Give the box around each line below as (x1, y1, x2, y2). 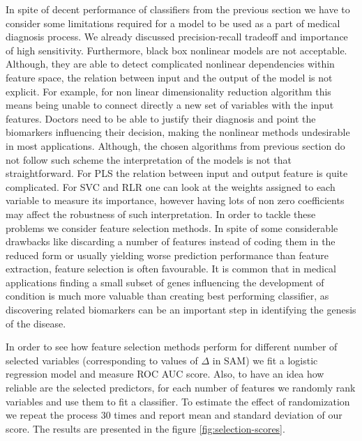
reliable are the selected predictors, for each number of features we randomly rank (6, 380, 356, 395)
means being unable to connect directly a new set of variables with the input (6, 98, 334, 112)
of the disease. (6, 316, 66, 330)
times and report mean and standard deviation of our (114, 408, 342, 422)
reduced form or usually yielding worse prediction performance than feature (6, 247, 329, 262)
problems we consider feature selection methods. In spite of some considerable (6, 220, 338, 235)
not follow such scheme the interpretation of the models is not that (6, 152, 292, 167)
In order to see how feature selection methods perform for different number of (6, 339, 338, 354)
